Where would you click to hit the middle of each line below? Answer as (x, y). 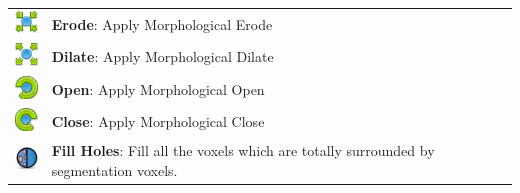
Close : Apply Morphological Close (158, 121)
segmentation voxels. (114, 169)
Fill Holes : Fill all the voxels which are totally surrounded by (243, 150)
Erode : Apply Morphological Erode (162, 23)
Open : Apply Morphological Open (158, 88)
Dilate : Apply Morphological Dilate (162, 56)
